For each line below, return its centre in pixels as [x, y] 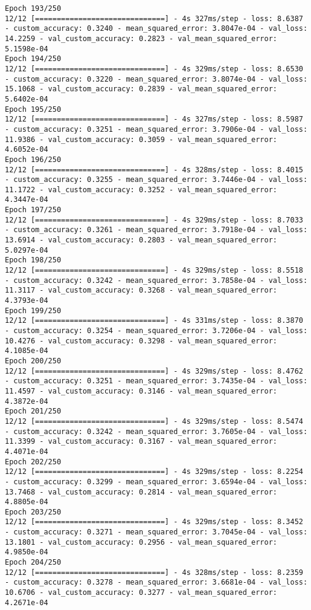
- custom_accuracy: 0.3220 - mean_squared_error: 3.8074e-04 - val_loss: [156, 79]
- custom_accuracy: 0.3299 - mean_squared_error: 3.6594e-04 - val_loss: [156, 482]
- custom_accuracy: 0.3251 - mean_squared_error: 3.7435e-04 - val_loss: [156, 381]
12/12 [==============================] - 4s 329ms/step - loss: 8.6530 [154, 69]
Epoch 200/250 [33, 361]
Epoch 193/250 [33, 8]
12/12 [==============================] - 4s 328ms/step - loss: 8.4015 [154, 170]
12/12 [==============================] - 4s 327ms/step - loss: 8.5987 [154, 119]
